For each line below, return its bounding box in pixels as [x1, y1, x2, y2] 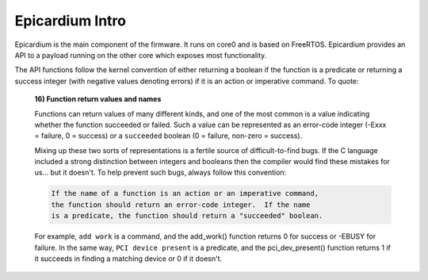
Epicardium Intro [14, 12, 127, 29]
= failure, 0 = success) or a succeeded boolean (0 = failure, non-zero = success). [34, 131, 303, 140]
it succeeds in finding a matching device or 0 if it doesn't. [34, 254, 223, 263]
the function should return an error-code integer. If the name [51, 200, 311, 209]
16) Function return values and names [34, 94, 162, 104]
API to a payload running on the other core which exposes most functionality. [14, 50, 267, 59]
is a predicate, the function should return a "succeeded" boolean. [51, 211, 323, 221]
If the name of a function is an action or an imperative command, [51, 189, 319, 198]
